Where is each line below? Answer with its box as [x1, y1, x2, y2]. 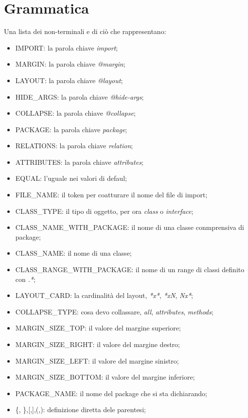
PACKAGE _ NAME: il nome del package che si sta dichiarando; [15, 388, 207, 398]
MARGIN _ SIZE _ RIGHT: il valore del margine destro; [15, 339, 180, 349]
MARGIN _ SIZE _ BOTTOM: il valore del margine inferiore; [15, 372, 195, 382]
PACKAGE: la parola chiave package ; [15, 124, 127, 134]
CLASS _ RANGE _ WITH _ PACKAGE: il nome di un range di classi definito [15, 264, 245, 275]
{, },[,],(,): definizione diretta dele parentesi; [15, 404, 146, 415]
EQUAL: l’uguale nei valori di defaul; [15, 173, 127, 183]
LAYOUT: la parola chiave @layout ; [15, 75, 123, 85]
